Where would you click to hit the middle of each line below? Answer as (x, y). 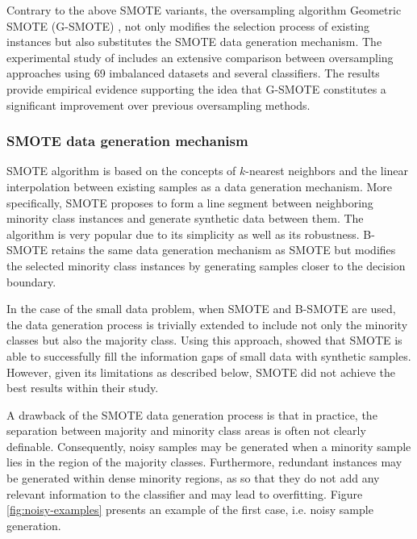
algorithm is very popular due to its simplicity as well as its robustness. (183, 234)
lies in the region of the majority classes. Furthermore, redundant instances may (204, 462)
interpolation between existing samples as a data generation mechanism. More (200, 186)
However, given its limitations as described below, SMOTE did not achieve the (201, 372)
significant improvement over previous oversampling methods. (158, 104)
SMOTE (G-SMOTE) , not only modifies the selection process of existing (188, 25)
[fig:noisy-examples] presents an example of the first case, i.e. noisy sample (190, 510)
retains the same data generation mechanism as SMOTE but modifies (223, 250)
